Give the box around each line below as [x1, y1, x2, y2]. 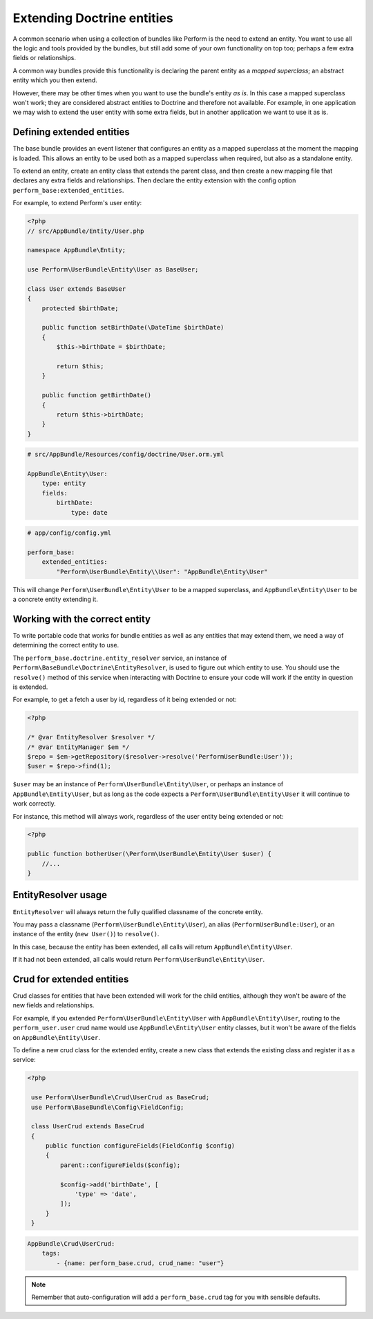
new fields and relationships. [12, 1001, 95, 1009]
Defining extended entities [12, 126, 131, 138]
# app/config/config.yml [27, 529, 112, 537]
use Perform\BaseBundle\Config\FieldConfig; [31, 1103, 184, 1111]
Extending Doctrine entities [12, 10, 173, 26]
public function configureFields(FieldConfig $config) [45, 1142, 236, 1150]
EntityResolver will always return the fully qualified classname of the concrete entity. [12, 907, 263, 915]
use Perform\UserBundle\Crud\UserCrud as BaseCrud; [31, 1094, 210, 1101]
